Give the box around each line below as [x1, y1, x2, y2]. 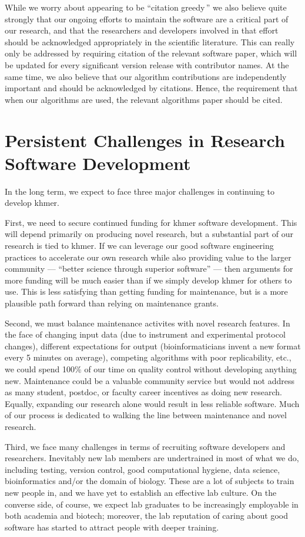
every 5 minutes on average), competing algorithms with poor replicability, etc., [5, 351, 291, 363]
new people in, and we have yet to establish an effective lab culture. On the [5, 486, 277, 498]
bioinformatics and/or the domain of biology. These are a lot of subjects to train [5, 475, 294, 487]
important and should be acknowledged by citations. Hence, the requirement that [5, 82, 298, 94]
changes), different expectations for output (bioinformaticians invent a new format [5, 339, 301, 352]
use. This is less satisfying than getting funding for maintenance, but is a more [5, 285, 288, 298]
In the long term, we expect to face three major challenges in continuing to [5, 185, 275, 197]
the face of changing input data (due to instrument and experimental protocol [5, 328, 286, 341]
